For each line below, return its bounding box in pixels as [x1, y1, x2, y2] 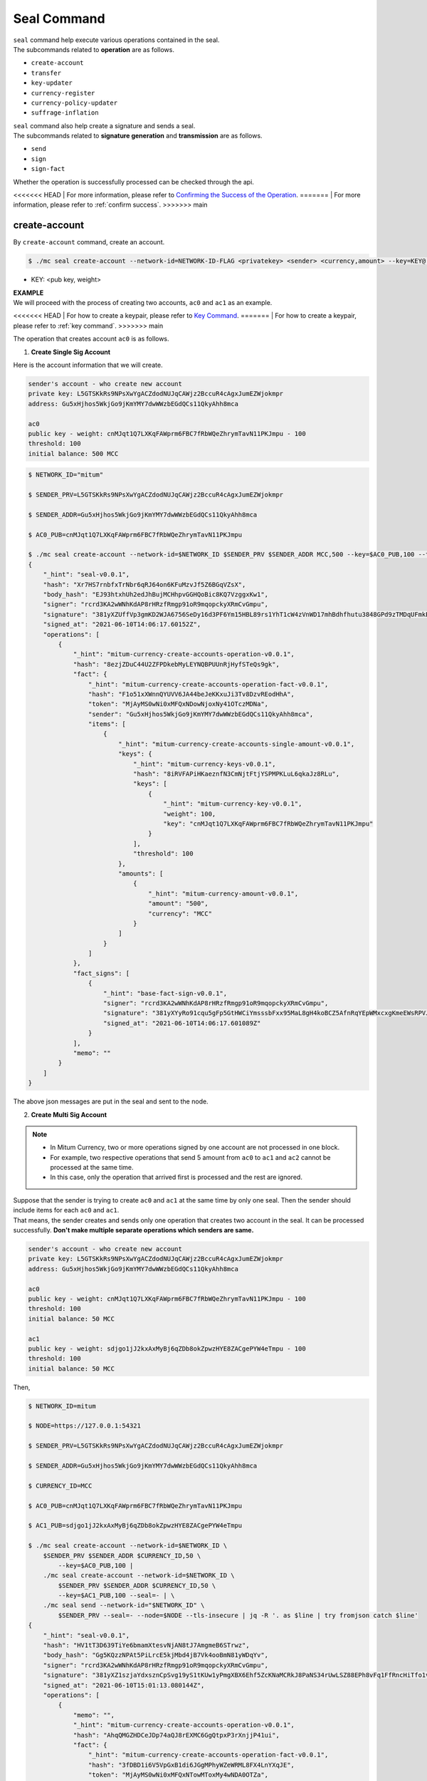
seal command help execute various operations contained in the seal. [13, 36, 220, 44]
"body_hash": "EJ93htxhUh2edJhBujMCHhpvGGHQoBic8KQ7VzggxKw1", [43, 591, 269, 598]
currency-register [31, 89, 95, 97]
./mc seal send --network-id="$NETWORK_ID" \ [43, 1601, 205, 1609]
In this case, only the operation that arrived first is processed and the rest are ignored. [50, 1173, 302, 1182]
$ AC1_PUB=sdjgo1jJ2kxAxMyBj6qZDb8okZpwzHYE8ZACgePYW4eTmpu [28, 1522, 243, 1530]
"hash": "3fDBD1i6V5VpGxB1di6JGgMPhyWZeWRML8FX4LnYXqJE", [88, 1760, 295, 1769]
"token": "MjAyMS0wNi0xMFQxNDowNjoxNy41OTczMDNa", [88, 700, 269, 708]
